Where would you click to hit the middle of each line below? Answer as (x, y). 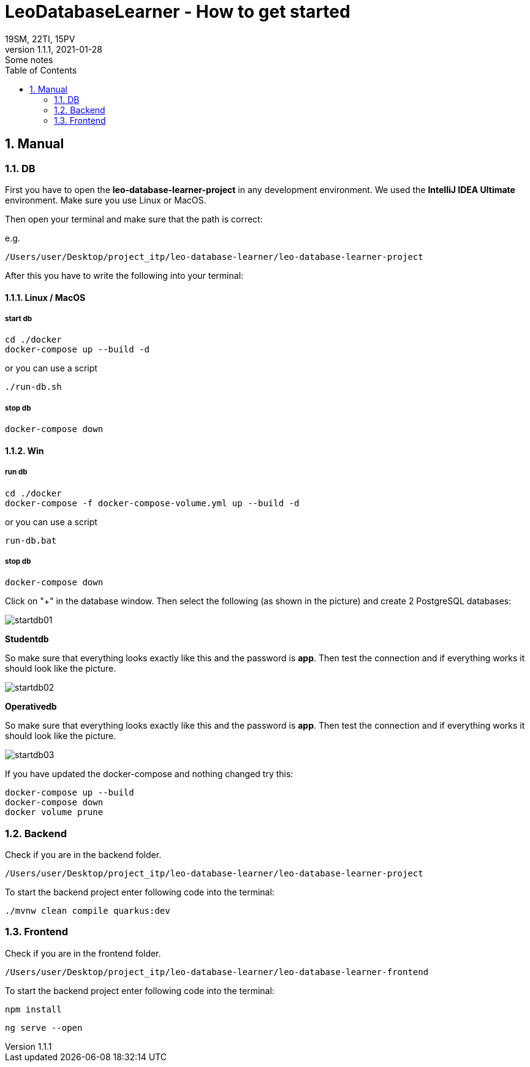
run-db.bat (31, 540)
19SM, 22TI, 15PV (40, 39)
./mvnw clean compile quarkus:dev (88, 911)
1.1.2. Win (25, 450)
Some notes (29, 59)
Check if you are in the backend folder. (83, 855)
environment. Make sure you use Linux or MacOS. (106, 200)
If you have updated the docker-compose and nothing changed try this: (149, 774)
